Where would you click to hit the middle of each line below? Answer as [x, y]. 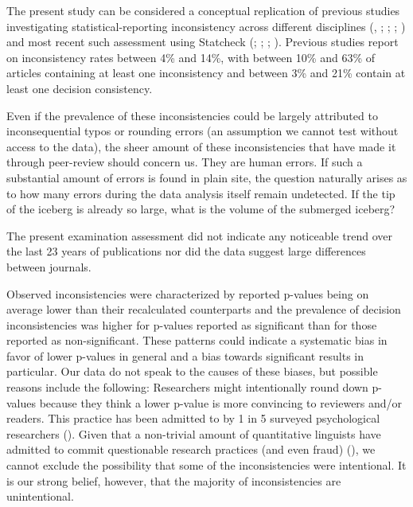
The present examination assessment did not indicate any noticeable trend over [200, 235]
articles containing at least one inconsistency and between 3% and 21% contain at [206, 73]
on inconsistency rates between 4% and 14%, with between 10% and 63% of [191, 57]
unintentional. [40, 496]
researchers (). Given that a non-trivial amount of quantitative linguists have [194, 433]
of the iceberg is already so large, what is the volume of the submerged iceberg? [201, 209]
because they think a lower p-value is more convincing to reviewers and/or [221, 402]
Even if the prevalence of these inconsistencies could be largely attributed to [192, 115]
